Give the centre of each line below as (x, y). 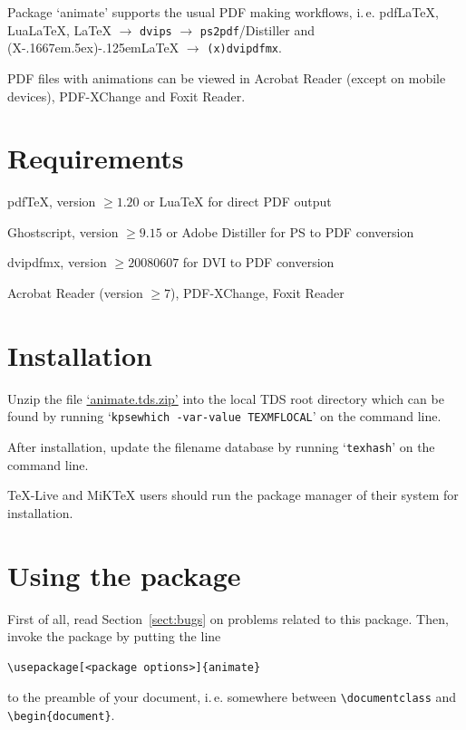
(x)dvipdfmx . (244, 48)
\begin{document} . (61, 714)
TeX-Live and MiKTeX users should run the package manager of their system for (233, 495)
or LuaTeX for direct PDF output (238, 202)
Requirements (96, 158)
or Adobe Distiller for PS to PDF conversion (290, 231)
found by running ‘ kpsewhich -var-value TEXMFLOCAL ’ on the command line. (224, 416)
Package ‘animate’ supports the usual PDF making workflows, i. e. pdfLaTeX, (223, 12)
